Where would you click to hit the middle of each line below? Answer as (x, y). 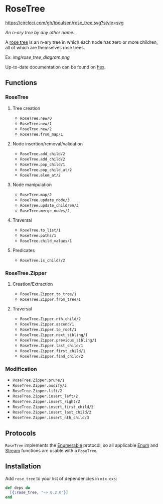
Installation (23, 467)
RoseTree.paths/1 (38, 235)
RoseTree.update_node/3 (45, 200)
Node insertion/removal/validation (47, 143)
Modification (21, 369)
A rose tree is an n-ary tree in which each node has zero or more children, (81, 42)
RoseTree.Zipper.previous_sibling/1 (58, 340)
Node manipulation (32, 185)
